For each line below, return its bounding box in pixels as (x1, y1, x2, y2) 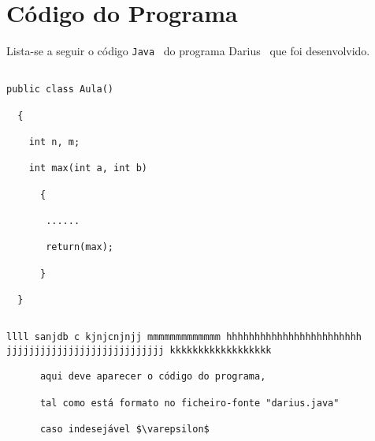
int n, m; (28, 136, 80, 148)
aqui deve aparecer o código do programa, (39, 371, 266, 383)
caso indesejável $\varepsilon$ (39, 423, 210, 435)
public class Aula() (6, 84, 114, 95)
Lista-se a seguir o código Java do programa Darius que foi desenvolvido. (6, 43, 370, 59)
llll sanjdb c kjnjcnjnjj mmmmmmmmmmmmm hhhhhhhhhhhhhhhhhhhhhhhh (6, 331, 362, 343)
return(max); (46, 241, 114, 253)
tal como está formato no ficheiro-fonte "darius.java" (39, 397, 340, 409)
